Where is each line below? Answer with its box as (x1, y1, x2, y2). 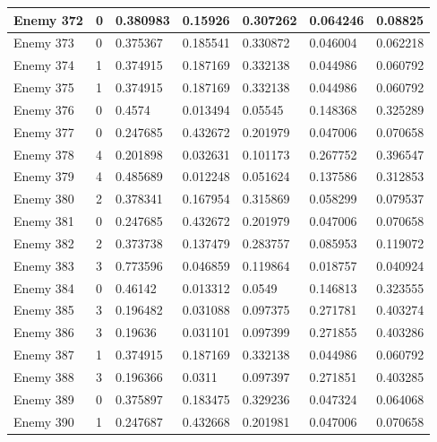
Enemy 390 (13, 412, 74, 430)
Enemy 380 (13, 189, 74, 208)
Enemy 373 (13, 33, 74, 52)
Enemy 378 (13, 144, 74, 163)
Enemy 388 (13, 368, 74, 386)
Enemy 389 (13, 389, 74, 408)
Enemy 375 (13, 78, 74, 97)
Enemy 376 (13, 100, 74, 118)
